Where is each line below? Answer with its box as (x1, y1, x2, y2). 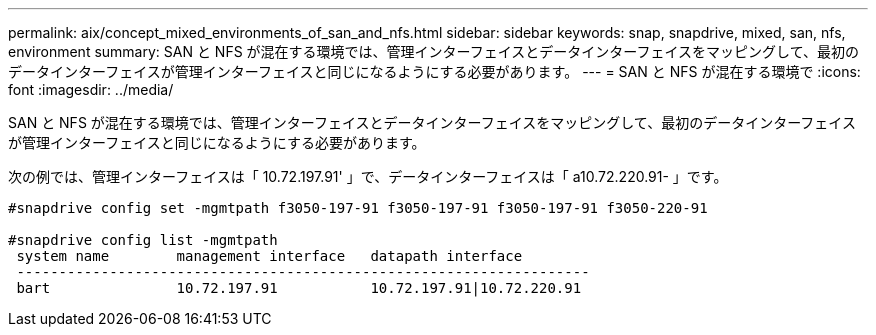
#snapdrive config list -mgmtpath (8, 232, 278, 248)
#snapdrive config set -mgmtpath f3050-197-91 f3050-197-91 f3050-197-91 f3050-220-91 (8, 200, 708, 216)
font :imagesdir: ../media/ (8, 81, 174, 98)
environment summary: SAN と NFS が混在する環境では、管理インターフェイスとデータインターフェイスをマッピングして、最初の (8, 43, 859, 60)
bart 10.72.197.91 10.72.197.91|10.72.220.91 (16, 280, 582, 296)
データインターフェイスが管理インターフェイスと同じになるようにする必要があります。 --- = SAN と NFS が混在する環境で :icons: (8, 63, 861, 80)
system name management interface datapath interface (16, 248, 523, 264)
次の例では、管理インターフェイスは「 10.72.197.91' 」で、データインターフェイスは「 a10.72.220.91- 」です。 (8, 168, 728, 185)
